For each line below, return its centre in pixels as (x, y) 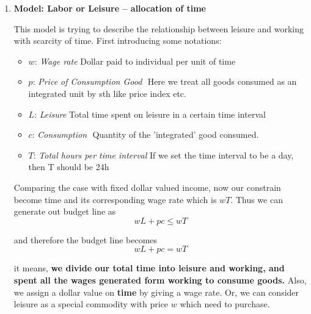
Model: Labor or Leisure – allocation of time (110, 8)
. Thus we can (257, 199)
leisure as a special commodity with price (91, 304)
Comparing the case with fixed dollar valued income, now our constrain (147, 187)
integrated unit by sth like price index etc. (107, 93)
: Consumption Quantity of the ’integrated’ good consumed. (145, 134)
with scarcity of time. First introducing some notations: (118, 41)
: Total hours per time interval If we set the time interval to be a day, (163, 155)
